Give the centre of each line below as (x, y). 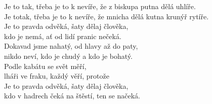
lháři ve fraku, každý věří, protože (57, 76)
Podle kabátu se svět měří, (45, 66)
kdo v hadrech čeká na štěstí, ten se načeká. (72, 96)
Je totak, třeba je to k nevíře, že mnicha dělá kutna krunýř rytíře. (107, 16)
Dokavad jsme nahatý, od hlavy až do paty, (71, 46)
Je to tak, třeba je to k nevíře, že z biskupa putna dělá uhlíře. (100, 6)
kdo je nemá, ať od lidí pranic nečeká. (63, 36)
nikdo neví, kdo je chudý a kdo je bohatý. (68, 56)
